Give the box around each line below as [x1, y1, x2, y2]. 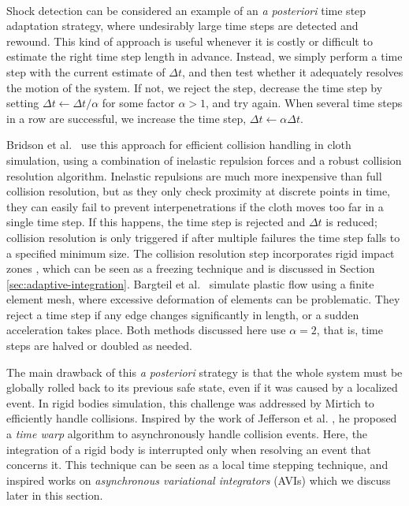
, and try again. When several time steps [206, 95, 403, 111]
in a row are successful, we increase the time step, [6, 110, 247, 126]
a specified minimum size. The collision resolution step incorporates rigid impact [6, 244, 395, 261]
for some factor [102, 95, 175, 111]
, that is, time [316, 322, 383, 338]
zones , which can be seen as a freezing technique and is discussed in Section [6, 260, 375, 277]
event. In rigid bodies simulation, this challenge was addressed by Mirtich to [6, 394, 374, 411]
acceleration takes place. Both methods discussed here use [6, 322, 286, 338]
